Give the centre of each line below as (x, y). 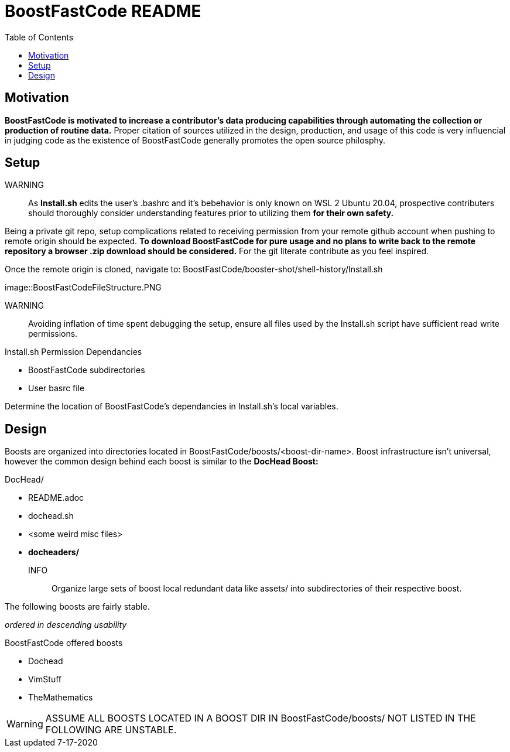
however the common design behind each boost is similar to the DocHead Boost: (162, 462)
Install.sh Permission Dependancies (73, 352)
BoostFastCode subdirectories (87, 370)
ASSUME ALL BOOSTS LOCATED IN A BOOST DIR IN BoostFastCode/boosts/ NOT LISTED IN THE (261, 718)
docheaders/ (54, 552)
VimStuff (45, 679)
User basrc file (57, 388)
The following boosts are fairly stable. (77, 607)
